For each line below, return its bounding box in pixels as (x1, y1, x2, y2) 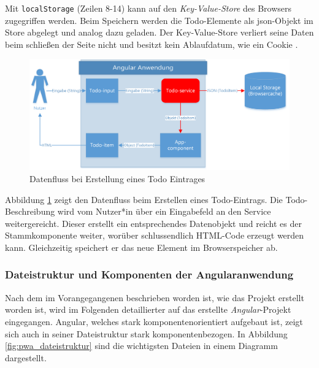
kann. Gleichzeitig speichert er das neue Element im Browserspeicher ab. (5, 240, 278, 253)
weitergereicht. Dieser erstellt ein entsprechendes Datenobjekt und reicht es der (5, 217, 302, 229)
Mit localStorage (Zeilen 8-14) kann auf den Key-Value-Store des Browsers (5, 2, 292, 14)
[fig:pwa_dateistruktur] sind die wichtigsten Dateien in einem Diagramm (5, 339, 278, 352)
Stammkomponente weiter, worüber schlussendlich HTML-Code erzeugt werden (5, 229, 304, 242)
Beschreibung (5, 205, 55, 218)
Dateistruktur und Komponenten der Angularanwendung (5, 267, 294, 282)
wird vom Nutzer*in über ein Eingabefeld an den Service (57, 205, 271, 218)
